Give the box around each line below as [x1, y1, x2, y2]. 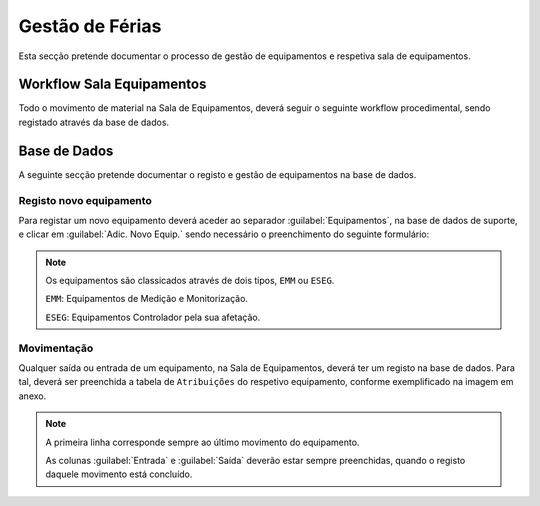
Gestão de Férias [18, 15, 162, 37]
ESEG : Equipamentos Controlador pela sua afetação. [45, 311, 261, 323]
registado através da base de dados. [18, 116, 170, 128]
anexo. [18, 390, 47, 402]
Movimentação [18, 341, 94, 355]
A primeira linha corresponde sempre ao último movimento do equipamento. [45, 436, 360, 448]
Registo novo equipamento [18, 193, 152, 207]
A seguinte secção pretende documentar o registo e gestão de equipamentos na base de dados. [18, 168, 417, 180]
